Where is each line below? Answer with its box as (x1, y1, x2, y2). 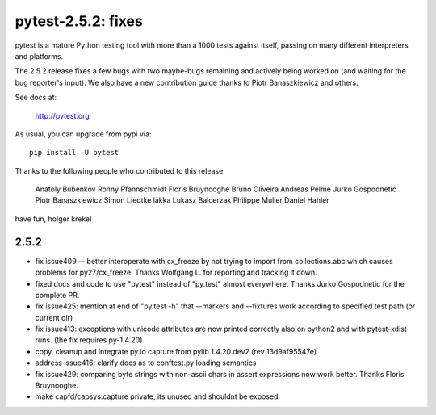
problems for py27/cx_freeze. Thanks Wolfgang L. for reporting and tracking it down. (35, 267, 318, 278)
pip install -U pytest (29, 148, 119, 157)
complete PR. (35, 290, 80, 300)
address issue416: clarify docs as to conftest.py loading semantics (35, 358, 257, 367)
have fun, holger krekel (15, 214, 92, 224)
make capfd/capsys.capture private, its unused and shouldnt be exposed (35, 392, 279, 401)
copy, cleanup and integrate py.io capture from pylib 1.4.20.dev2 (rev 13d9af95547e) (35, 346, 317, 356)
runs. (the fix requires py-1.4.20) (35, 335, 143, 345)
